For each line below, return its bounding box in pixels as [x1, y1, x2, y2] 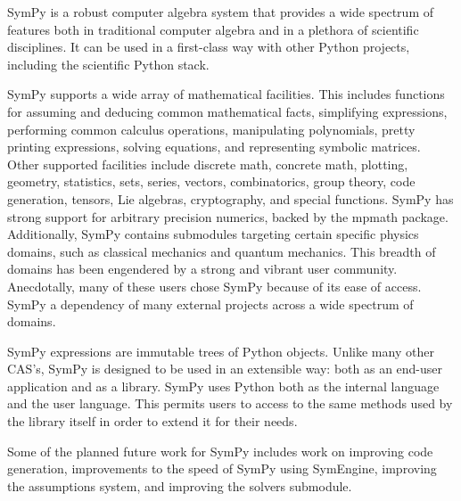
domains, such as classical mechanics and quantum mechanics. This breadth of [7, 242, 436, 260]
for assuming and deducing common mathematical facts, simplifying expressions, [7, 102, 448, 120]
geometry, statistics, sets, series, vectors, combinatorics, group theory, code [7, 172, 416, 191]
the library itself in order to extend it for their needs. [7, 412, 298, 431]
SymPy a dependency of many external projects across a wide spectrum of [7, 294, 414, 313]
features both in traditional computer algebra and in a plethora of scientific [7, 20, 419, 38]
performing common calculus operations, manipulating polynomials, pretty [7, 119, 416, 138]
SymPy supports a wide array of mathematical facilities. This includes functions [7, 85, 445, 103]
